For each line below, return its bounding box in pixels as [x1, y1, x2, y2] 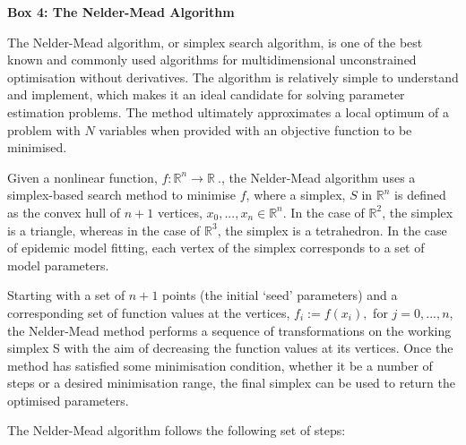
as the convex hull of [7, 202, 121, 221]
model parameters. [7, 255, 109, 274]
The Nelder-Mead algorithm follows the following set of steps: [7, 421, 346, 440]
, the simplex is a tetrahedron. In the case [217, 220, 447, 239]
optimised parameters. [7, 390, 129, 409]
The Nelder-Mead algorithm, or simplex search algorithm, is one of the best [7, 32, 423, 51]
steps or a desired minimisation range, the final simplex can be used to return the [7, 373, 455, 392]
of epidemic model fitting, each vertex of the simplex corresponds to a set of [7, 238, 425, 257]
